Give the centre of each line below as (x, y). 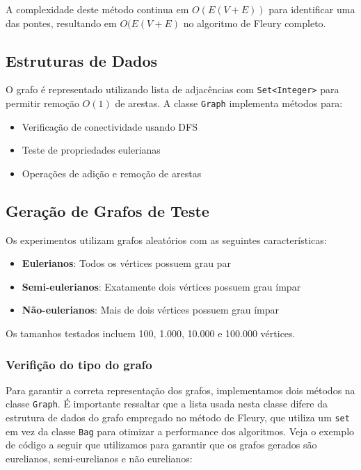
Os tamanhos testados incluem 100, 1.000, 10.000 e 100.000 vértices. (151, 333)
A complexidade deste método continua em (97, 9)
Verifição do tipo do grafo (79, 364)
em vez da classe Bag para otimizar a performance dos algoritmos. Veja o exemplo (180, 431)
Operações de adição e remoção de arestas (112, 173)
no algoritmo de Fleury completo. (255, 23)
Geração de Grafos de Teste (107, 210)
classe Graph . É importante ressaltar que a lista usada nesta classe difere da (167, 404)
